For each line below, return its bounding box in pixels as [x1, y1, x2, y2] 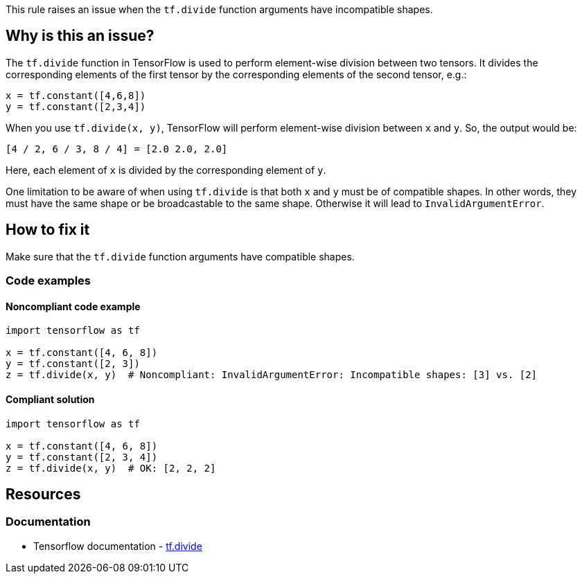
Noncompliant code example [6, 300, 141, 312]
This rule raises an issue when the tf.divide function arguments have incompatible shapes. [6, 3, 433, 15]
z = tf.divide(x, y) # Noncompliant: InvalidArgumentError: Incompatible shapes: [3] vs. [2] [6, 369, 538, 381]
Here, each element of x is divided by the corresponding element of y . [6, 163, 326, 176]
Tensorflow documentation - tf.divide [33, 540, 202, 552]
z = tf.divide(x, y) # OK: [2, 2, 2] [6, 462, 216, 474]
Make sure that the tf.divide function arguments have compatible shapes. [6, 250, 355, 262]
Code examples [6, 274, 91, 288]
